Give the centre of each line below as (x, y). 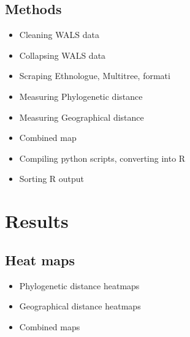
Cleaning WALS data (59, 35)
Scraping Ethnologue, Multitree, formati (95, 76)
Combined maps (50, 326)
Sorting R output (52, 179)
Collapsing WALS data (63, 55)
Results (37, 221)
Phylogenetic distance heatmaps (79, 285)
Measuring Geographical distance (82, 117)
